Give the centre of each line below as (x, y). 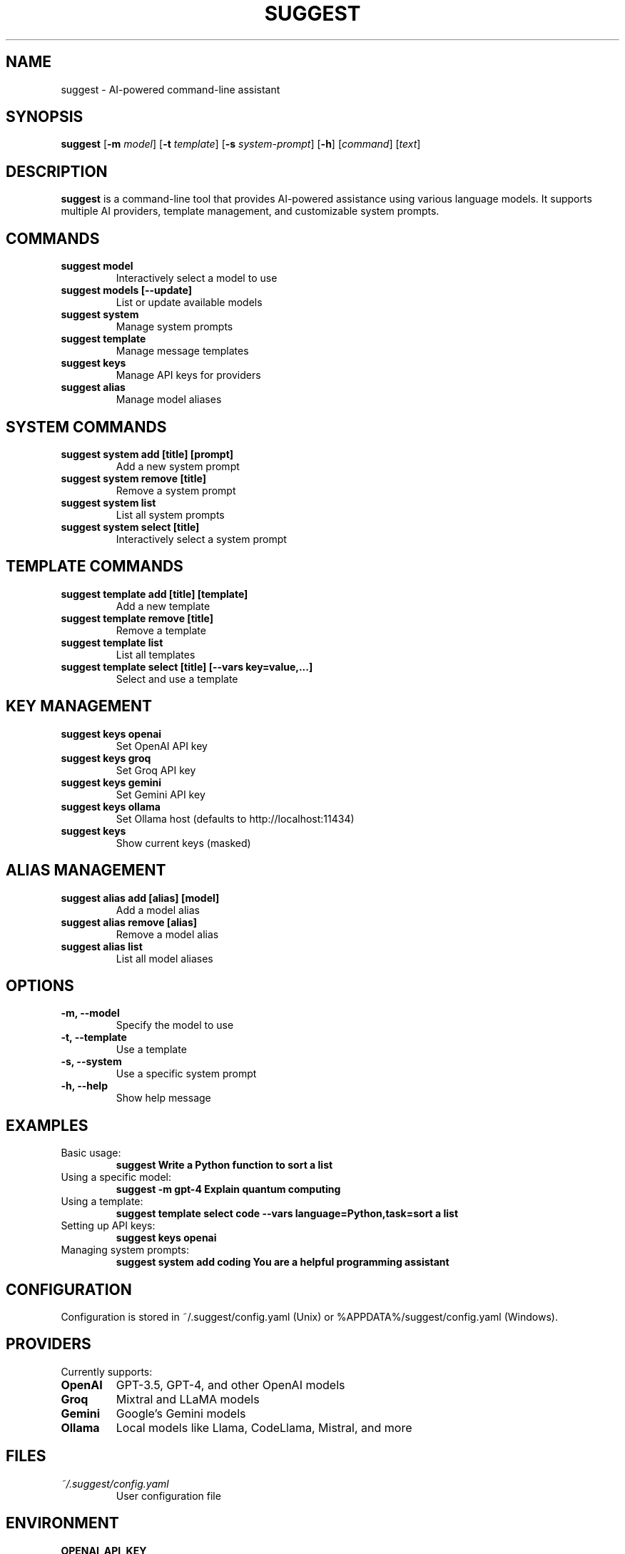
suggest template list (112, 642)
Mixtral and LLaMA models (188, 1399)
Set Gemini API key (161, 794)
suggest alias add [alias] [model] (140, 898)
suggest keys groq (106, 758)
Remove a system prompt (176, 490)
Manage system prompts (174, 327)
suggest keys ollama (111, 806)
